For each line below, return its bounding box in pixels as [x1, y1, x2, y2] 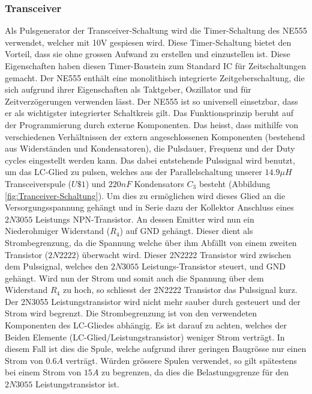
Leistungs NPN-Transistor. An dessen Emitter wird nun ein [35, 212, 254, 225]
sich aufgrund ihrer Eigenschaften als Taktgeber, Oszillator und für [5, 83, 251, 96]
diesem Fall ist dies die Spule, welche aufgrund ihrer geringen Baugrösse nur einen [5, 342, 307, 355]
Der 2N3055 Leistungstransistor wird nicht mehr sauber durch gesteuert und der [5, 295, 301, 307]
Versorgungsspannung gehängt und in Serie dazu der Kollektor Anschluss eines [5, 201, 294, 214]
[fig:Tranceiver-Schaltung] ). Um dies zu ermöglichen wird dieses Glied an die [5, 189, 286, 202]
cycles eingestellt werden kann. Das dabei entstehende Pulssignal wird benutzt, [5, 153, 295, 166]
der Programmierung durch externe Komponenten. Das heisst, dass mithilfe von [5, 118, 299, 131]
